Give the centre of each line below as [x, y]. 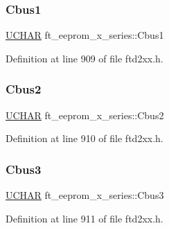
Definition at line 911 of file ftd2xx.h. [84, 218]
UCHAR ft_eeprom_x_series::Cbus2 [85, 115]
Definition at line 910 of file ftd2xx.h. [84, 138]
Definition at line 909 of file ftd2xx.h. [84, 58]
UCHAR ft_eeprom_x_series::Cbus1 [85, 35]
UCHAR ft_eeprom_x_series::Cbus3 [85, 195]
